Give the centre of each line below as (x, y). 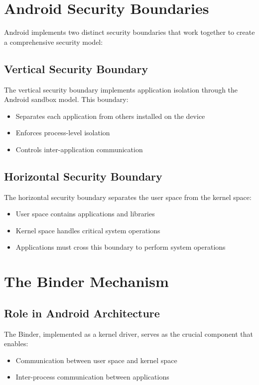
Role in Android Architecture (82, 313)
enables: (16, 343)
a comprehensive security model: (54, 42)
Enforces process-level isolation (63, 133)
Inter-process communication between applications (92, 377)
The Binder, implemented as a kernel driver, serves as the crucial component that (129, 334)
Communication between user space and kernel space (96, 360)
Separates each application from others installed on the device (110, 116)
